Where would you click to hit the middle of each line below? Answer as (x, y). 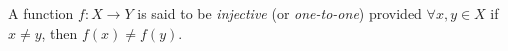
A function (41, 13)
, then (59, 32)
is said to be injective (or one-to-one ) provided (279, 13)
